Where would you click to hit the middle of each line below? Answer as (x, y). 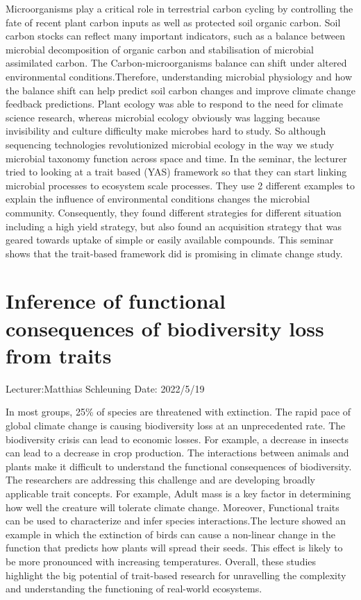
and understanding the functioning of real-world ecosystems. (134, 589)
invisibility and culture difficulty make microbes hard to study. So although (166, 131)
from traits (59, 355)
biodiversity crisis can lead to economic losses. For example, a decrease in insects (177, 439)
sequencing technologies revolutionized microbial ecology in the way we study (170, 144)
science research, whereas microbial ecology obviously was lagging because (163, 117)
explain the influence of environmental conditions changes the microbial (158, 199)
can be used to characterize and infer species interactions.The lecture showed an (176, 521)
